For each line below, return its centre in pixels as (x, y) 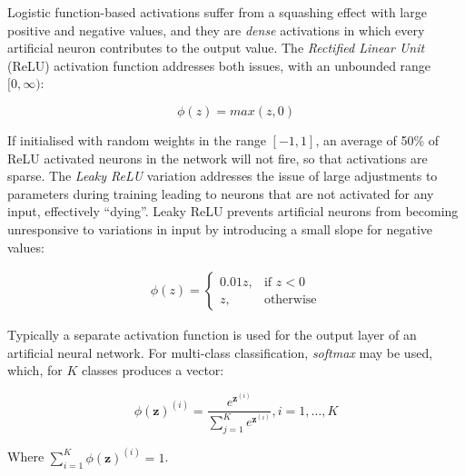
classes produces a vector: (153, 370)
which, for (35, 370)
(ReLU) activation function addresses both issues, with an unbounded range (219, 65)
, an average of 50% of (377, 139)
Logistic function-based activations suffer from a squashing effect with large (217, 12)
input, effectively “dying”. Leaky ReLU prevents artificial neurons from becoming (233, 211)
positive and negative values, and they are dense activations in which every (216, 30)
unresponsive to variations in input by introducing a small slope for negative (220, 228)
